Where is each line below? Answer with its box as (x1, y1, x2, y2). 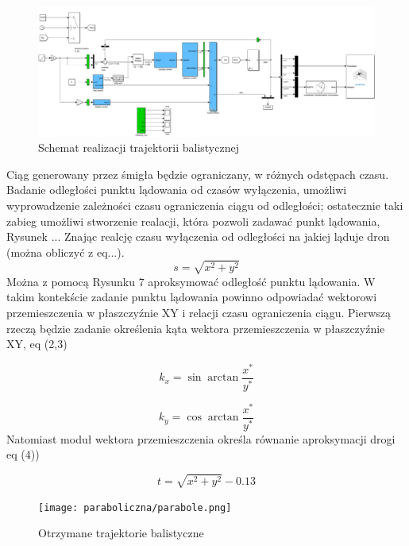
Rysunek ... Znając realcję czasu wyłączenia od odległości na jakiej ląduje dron (6, 228, 390, 245)
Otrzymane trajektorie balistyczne (38, 525, 204, 541)
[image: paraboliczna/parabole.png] (38, 501, 232, 513)
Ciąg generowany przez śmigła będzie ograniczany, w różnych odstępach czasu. (6, 165, 389, 182)
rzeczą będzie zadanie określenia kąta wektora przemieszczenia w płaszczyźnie (6, 319, 385, 336)
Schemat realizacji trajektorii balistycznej (38, 139, 239, 156)
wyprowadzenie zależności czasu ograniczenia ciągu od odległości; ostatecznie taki (6, 196, 403, 213)
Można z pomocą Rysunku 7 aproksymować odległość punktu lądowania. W (6, 273, 376, 289)
